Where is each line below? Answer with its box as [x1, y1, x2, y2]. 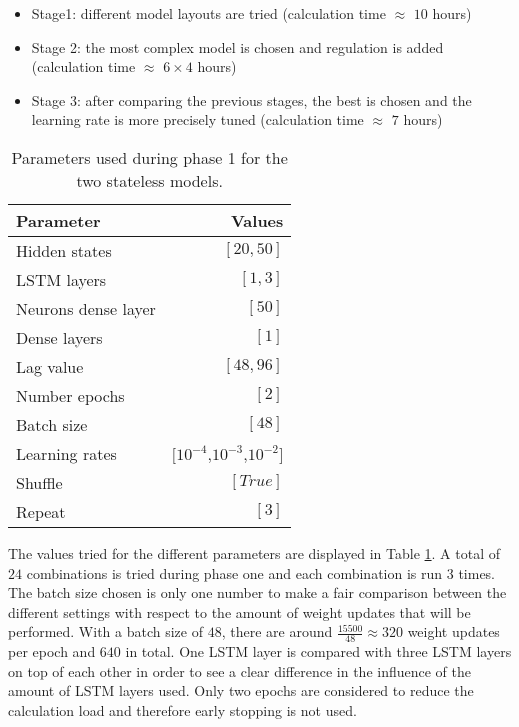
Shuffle [16, 470, 63, 494]
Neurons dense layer [16, 296, 156, 320]
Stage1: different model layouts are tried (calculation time [31, 3, 386, 23]
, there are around [221, 621, 333, 642]
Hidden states [16, 238, 112, 262]
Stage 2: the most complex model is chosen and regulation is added [31, 36, 444, 57]
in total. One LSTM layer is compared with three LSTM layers [125, 641, 512, 662]
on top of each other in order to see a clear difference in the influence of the [8, 660, 472, 681]
